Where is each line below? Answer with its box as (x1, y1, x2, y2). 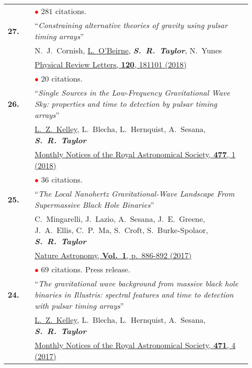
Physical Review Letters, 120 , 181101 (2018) (34, 59, 187, 70)
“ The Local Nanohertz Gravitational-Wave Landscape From (34, 188, 235, 199)
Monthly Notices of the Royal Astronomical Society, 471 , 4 (34, 339, 236, 351)
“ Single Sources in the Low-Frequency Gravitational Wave (34, 87, 230, 98)
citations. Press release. (51, 264, 130, 275)
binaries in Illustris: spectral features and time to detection (34, 289, 234, 300)
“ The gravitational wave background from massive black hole (34, 278, 238, 289)
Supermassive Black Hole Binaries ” (34, 199, 154, 210)
